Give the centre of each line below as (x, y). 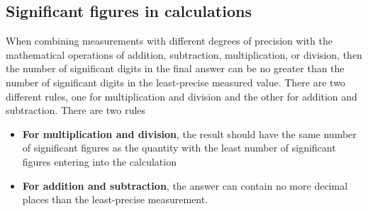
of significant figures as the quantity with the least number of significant (179, 148)
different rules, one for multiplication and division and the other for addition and (182, 96)
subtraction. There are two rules (76, 110)
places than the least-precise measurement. (115, 199)
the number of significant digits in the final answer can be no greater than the (175, 68)
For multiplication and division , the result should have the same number (189, 133)
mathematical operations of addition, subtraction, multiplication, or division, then (184, 54)
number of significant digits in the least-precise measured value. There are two (175, 82)
